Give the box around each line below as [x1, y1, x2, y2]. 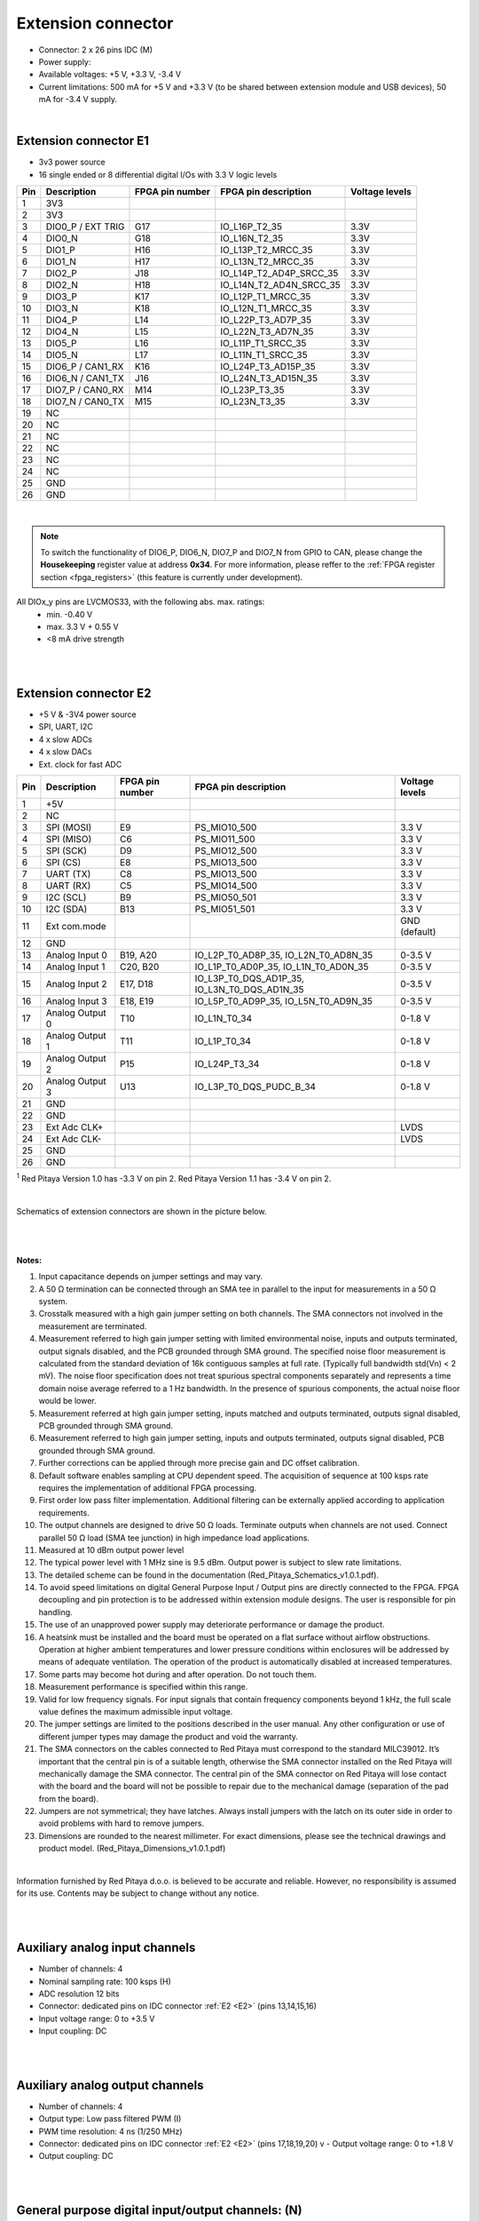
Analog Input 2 [45, 977, 107, 990]
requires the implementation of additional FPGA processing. [38, 1482, 257, 1493]
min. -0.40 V [46, 609, 93, 619]
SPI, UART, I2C [38, 721, 93, 732]
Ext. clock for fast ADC [38, 759, 122, 769]
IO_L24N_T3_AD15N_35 [220, 372, 318, 385]
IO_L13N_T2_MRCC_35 [220, 256, 314, 268]
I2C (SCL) [45, 891, 87, 904]
